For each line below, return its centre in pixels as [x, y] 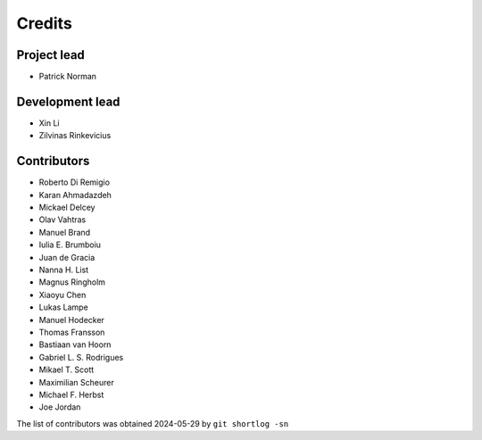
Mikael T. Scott [66, 369]
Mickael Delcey [67, 208]
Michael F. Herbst [71, 394]
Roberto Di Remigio [75, 182]
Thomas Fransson [72, 332]
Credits [45, 23]
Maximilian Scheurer [77, 382]
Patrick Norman [68, 77]
